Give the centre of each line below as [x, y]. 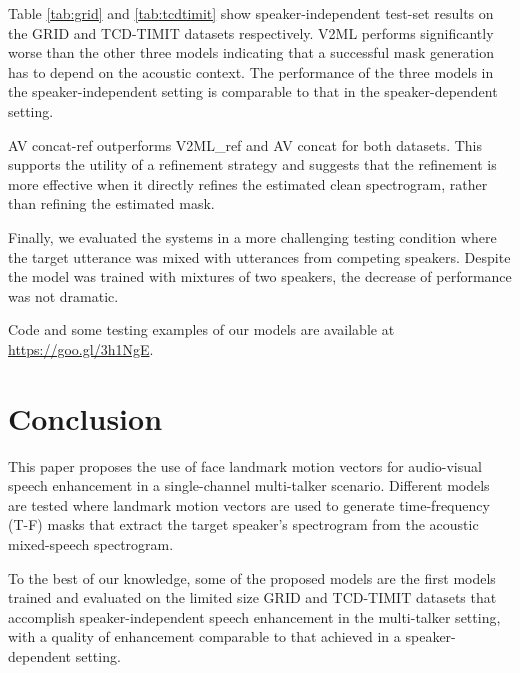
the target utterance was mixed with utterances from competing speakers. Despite [259, 256]
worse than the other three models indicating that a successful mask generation [251, 52]
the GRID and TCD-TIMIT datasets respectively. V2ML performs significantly [251, 32]
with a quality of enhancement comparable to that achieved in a [204, 636]
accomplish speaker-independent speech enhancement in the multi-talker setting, [254, 616]
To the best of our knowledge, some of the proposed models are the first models [252, 577]
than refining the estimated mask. [111, 203]
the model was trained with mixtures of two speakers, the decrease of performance [260, 276]
